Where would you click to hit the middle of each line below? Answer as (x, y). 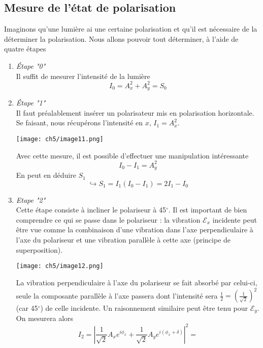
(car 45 (27, 308)
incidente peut (235, 219)
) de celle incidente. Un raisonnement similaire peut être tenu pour (144, 308)
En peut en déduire (46, 175)
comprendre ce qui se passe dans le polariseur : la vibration (108, 219)
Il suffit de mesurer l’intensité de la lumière (83, 76)
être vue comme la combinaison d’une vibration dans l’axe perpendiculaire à (135, 230)
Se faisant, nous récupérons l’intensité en (79, 123)
